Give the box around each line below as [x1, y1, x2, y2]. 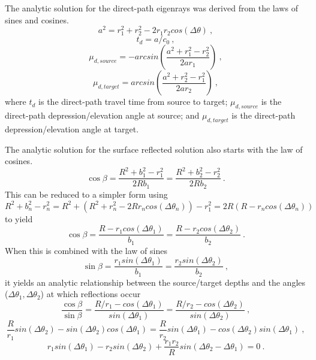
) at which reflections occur [40, 288, 141, 300]
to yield [5, 212, 33, 225]
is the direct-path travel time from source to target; [38, 95, 228, 108]
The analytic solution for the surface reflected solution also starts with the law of [5, 143, 303, 155]
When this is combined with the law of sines [5, 244, 167, 256]
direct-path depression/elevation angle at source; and [5, 109, 200, 122]
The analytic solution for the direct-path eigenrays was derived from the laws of [5, 2, 298, 14]
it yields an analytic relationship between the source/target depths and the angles [5, 276, 306, 288]
